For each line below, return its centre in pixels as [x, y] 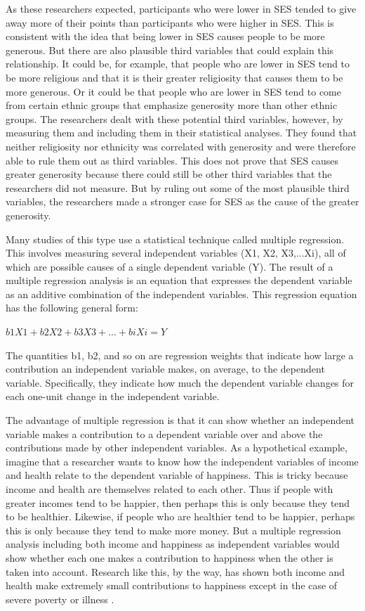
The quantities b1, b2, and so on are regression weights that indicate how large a [180, 355]
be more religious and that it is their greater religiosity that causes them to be [174, 77]
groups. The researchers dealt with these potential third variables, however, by [174, 118]
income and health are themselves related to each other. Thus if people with [170, 489]
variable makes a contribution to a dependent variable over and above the [164, 433]
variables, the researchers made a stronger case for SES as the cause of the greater [182, 201]
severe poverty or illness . [60, 599]
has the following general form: [72, 308]
